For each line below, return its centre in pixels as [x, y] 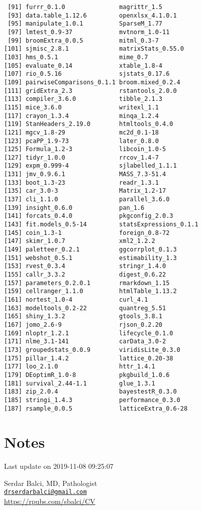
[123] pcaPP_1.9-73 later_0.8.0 [81, 141]
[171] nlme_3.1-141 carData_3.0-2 [85, 342]
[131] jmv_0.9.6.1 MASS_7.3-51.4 [85, 174]
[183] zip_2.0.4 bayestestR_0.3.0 [90, 392]
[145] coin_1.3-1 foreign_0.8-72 [87, 233]
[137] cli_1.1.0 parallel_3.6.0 [87, 200]
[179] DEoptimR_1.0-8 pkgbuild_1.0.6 [87, 375]
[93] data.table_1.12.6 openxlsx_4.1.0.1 [92, 15]
